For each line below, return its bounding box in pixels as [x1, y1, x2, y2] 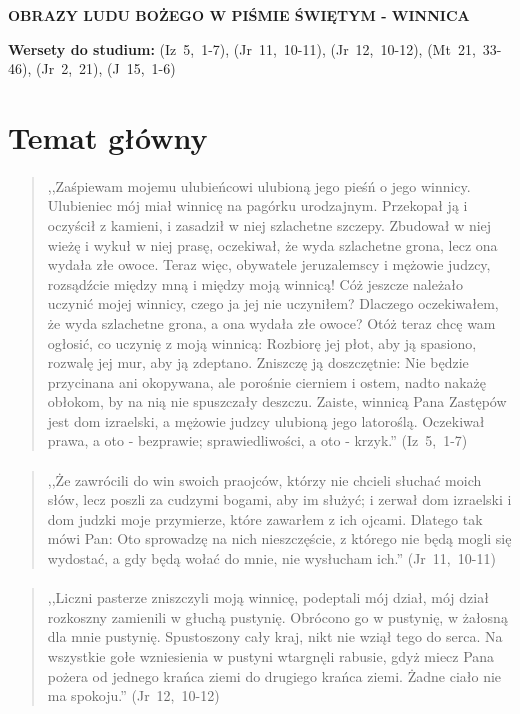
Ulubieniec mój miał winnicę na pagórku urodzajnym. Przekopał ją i [47, 195, 468, 216]
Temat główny [8, 116, 208, 157]
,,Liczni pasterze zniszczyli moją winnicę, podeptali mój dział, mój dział [47, 587, 489, 608]
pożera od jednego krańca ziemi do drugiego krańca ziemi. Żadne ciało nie [47, 665, 502, 686]
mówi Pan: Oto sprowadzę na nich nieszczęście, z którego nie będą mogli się [47, 528, 512, 549]
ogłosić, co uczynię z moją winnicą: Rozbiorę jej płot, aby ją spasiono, [47, 332, 477, 353]
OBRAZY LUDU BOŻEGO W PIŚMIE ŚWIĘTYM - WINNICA [8, 5, 470, 25]
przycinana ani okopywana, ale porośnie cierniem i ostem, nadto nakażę [47, 371, 486, 392]
